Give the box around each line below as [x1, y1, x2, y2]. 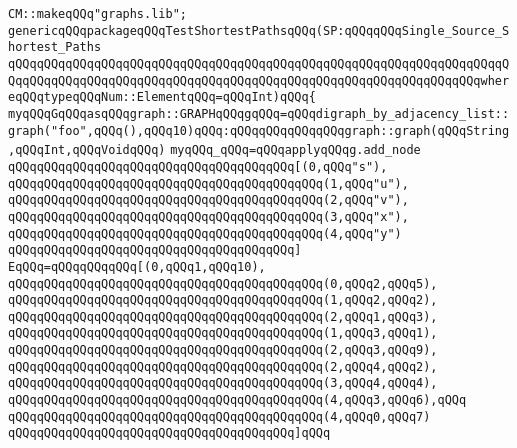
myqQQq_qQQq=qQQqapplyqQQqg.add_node [170, 143, 421, 158]
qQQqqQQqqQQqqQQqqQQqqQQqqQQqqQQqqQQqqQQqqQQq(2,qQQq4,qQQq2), [8, 359, 438, 374]
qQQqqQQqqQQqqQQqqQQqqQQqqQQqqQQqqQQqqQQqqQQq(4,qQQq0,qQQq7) [8, 409, 431, 424]
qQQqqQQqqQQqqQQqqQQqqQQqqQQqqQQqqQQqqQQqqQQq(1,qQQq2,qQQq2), [8, 293, 438, 308]
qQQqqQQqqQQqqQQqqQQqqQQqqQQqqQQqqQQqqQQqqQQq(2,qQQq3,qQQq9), [8, 343, 438, 358]
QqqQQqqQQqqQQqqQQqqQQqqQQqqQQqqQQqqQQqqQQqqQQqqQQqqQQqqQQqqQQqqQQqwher [8, 73, 510, 88]
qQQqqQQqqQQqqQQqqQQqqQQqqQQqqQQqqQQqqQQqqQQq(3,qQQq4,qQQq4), [8, 376, 438, 391]
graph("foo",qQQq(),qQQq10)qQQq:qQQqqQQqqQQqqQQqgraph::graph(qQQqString [8, 123, 510, 138]
